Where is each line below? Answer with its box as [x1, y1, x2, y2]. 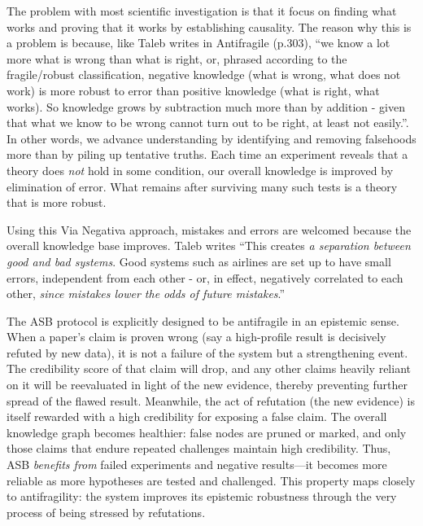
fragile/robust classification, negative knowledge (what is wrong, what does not [7, 66, 401, 83]
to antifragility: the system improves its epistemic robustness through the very [7, 488, 397, 505]
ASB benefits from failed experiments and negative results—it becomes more [7, 456, 387, 473]
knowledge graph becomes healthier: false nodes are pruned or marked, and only [7, 423, 407, 441]
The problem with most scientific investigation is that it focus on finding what [7, 2, 397, 19]
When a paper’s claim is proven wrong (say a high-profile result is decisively [7, 328, 386, 345]
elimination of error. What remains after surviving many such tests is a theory [7, 178, 398, 195]
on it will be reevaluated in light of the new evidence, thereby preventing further [7, 376, 408, 393]
